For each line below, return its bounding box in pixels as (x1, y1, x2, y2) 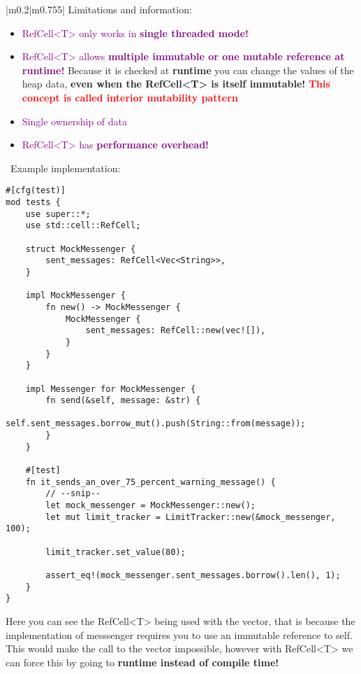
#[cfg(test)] (6, 185, 66, 196)
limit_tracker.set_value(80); (45, 547, 186, 557)
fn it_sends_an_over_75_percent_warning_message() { (25, 477, 276, 487)
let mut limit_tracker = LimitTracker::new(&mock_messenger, (45, 512, 336, 522)
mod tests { (6, 197, 61, 207)
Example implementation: (10, 160, 121, 175)
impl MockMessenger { (25, 290, 126, 301)
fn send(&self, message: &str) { (45, 395, 201, 406)
